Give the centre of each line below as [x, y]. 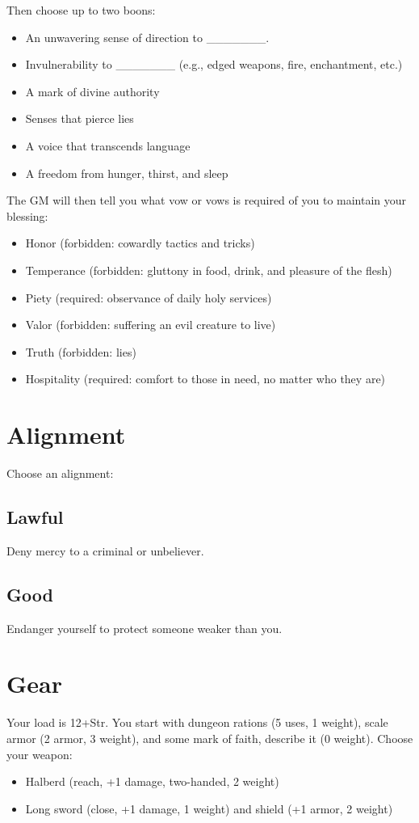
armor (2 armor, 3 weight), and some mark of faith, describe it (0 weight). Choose [210, 738]
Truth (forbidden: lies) [81, 351]
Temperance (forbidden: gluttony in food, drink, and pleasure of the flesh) [209, 270]
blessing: [27, 215]
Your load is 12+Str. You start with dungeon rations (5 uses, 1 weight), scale [197, 722]
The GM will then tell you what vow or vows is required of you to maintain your [207, 200]
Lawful [35, 517]
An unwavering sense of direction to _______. [147, 37]
